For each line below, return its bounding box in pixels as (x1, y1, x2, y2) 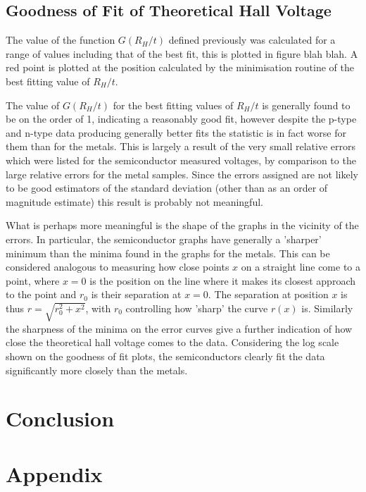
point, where (6, 273, 60, 288)
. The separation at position (208, 287, 329, 302)
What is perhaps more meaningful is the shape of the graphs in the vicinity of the (6, 218, 359, 233)
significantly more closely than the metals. (6, 362, 188, 377)
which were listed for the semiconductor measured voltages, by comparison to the (6, 152, 356, 167)
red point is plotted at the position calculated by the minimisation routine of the (6, 60, 355, 75)
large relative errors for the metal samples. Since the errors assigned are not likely (6, 166, 358, 181)
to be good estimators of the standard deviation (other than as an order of (6, 180, 328, 195)
